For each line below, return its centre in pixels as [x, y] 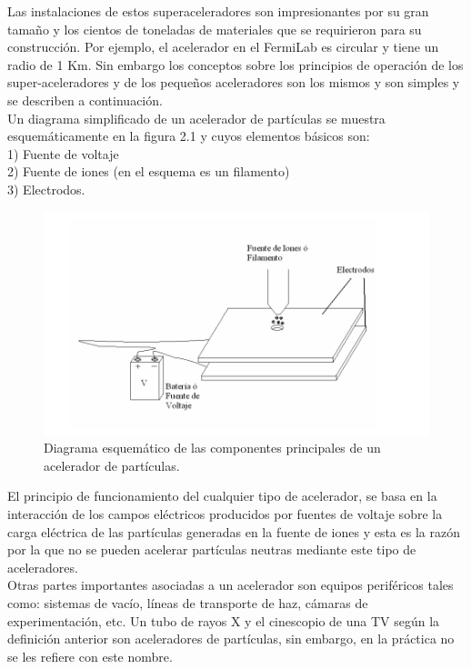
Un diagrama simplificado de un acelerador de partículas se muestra [196, 118]
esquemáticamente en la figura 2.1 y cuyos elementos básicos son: [189, 136]
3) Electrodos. [46, 189]
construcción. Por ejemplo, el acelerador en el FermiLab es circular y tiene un [223, 47]
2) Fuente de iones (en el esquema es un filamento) [149, 171]
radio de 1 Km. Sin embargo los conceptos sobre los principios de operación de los [235, 64]
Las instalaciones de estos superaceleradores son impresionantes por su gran [218, 11]
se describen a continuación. [85, 100]
